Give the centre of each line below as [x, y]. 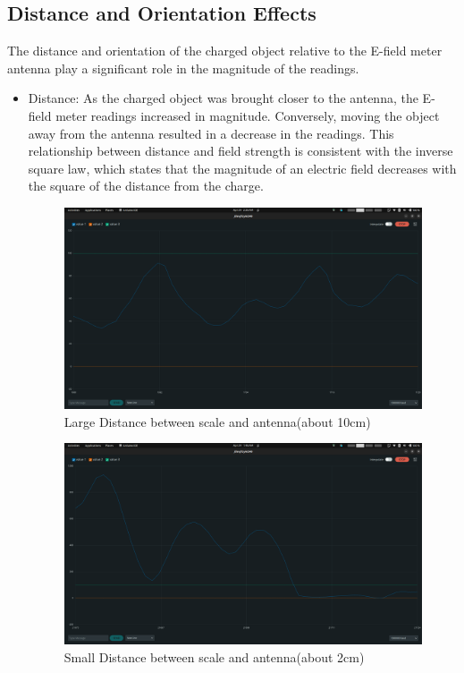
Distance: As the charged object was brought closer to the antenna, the [223, 98]
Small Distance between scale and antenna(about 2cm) [214, 656]
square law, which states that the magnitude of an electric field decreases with [242, 168]
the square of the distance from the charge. [146, 186]
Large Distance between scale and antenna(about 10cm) [217, 421]
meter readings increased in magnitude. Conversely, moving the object [248, 115]
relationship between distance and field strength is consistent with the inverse [240, 151]
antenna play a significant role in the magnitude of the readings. [183, 68]
